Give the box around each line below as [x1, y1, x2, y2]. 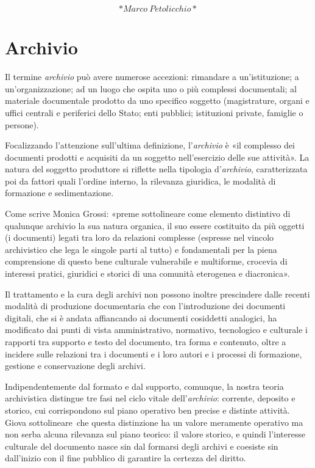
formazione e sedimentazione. [5, 186, 114, 199]
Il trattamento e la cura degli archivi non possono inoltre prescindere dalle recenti [5, 287, 310, 300]
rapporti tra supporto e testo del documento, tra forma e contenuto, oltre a [5, 335, 286, 348]
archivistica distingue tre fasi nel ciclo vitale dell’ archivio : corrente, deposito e [5, 392, 296, 404]
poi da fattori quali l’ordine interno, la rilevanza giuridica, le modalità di [5, 174, 276, 187]
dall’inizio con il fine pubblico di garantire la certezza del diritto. [5, 452, 246, 464]
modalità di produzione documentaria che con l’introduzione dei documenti [5, 299, 286, 312]
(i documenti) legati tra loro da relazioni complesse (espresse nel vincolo [5, 231, 274, 244]
